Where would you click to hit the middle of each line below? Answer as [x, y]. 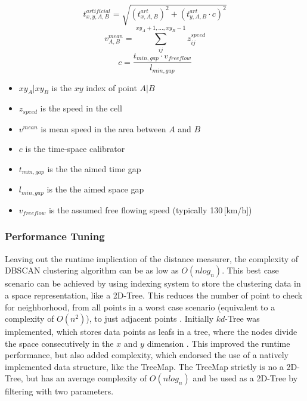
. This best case [250, 270]
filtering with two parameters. [59, 391]
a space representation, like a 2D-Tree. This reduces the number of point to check [154, 295]
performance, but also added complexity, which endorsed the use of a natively [147, 355]
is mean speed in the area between [103, 128]
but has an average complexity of [86, 378]
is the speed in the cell [81, 108]
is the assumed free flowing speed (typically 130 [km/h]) [150, 209]
